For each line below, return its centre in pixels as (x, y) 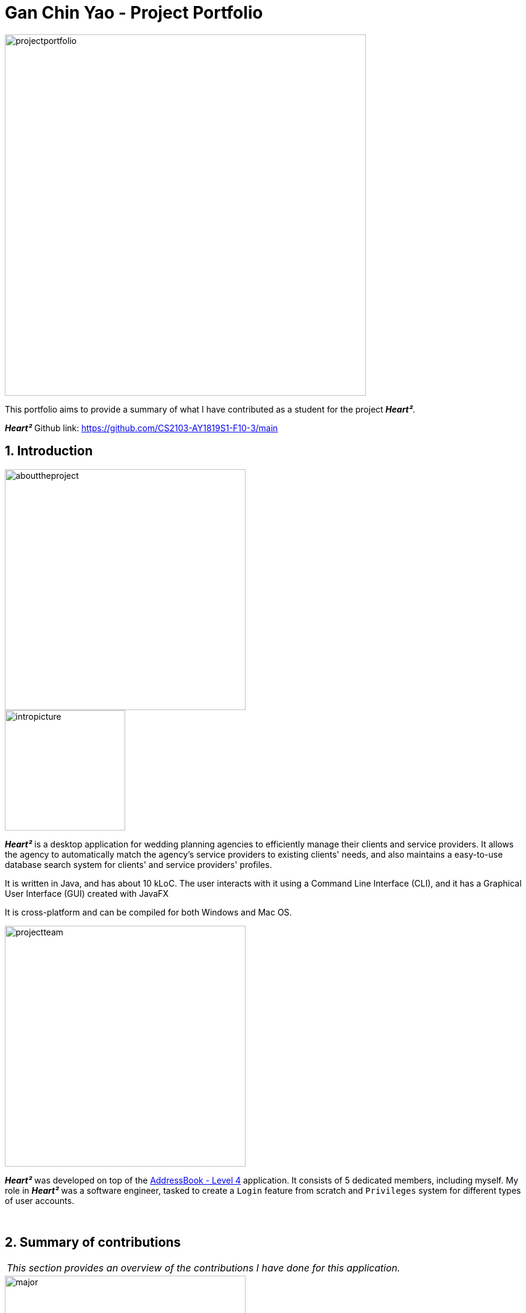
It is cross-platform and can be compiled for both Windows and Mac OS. (148, 912)
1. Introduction (49, 451)
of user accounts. (40, 1200)
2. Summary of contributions (93, 1243)
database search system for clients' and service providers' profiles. (138, 864)
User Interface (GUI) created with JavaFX (87, 893)
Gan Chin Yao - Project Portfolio (134, 13)
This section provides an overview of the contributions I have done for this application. (203, 1268)
